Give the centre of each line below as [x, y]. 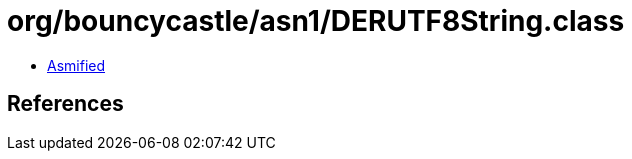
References [65, 104]
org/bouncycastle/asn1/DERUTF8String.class [316, 21]
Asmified [76, 65]
